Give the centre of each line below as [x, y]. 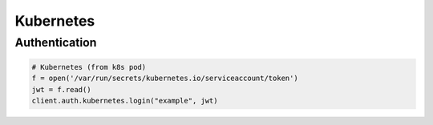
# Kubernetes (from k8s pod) [89, 67]
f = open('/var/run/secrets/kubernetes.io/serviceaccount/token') [165, 79]
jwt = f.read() [61, 89]
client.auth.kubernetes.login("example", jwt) [125, 101]
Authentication [56, 42]
